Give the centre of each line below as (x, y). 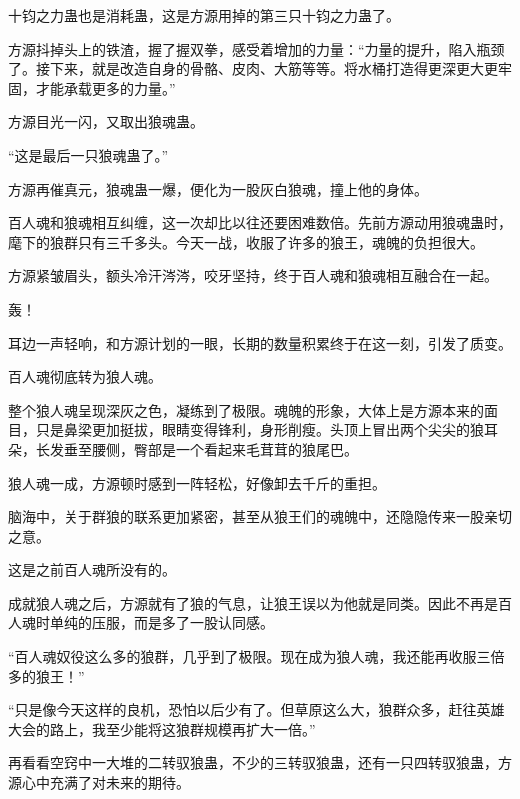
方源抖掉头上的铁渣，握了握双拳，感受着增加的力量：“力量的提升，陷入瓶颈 (256, 48)
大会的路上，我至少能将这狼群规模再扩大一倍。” (162, 728)
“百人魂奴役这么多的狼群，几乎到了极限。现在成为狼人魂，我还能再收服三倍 (256, 656)
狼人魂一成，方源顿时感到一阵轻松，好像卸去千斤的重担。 (197, 482)
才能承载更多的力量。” (105, 87)
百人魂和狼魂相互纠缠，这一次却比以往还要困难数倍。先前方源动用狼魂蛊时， (260, 222)
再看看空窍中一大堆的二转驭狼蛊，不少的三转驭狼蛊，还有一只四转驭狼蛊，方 (260, 762)
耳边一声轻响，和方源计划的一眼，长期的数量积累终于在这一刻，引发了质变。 (260, 342)
